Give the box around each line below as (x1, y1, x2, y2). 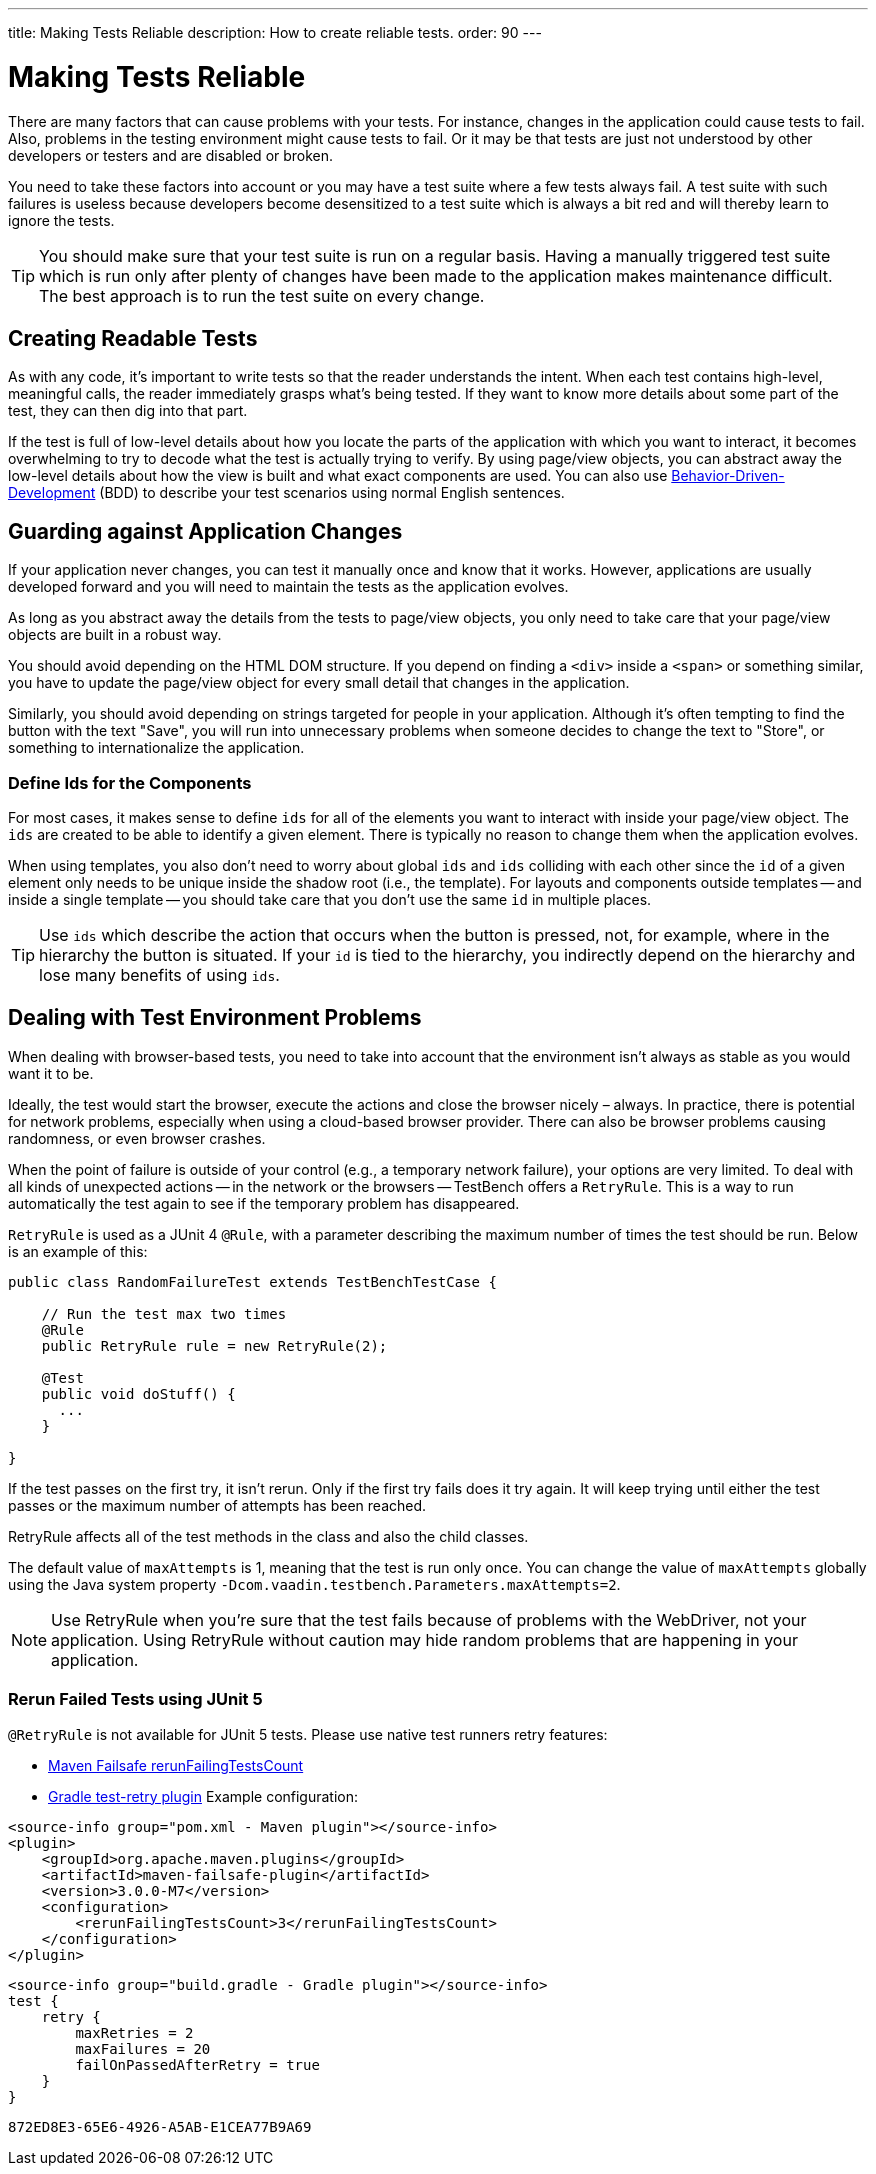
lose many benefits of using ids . (39, 964, 280, 985)
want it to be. (8, 1064, 94, 1082)
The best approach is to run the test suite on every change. (39, 285, 485, 306)
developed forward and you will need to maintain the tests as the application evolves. (8, 578, 569, 596)
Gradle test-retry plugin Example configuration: (48, 1787, 359, 1805)
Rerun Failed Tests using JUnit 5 (8, 1689, 263, 1710)
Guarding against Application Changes (8, 518, 403, 544)
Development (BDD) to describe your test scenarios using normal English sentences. (8, 484, 565, 502)
